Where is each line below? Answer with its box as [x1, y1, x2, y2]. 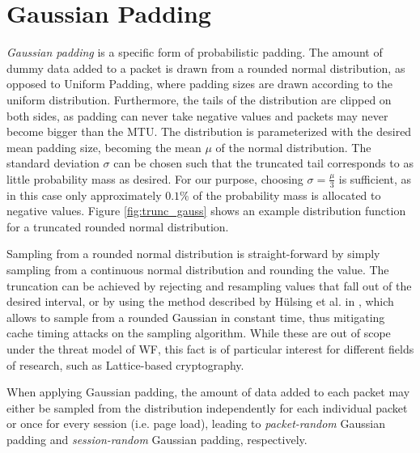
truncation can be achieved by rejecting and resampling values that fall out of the [6, 277, 412, 294]
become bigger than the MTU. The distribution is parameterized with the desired [6, 123, 412, 140]
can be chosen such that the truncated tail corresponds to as [113, 155, 414, 171]
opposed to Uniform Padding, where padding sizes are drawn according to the [6, 75, 393, 92]
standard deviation [6, 155, 100, 171]
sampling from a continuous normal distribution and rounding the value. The [6, 261, 389, 278]
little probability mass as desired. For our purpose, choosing [6, 170, 303, 187]
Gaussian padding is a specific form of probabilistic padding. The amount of [6, 44, 383, 61]
